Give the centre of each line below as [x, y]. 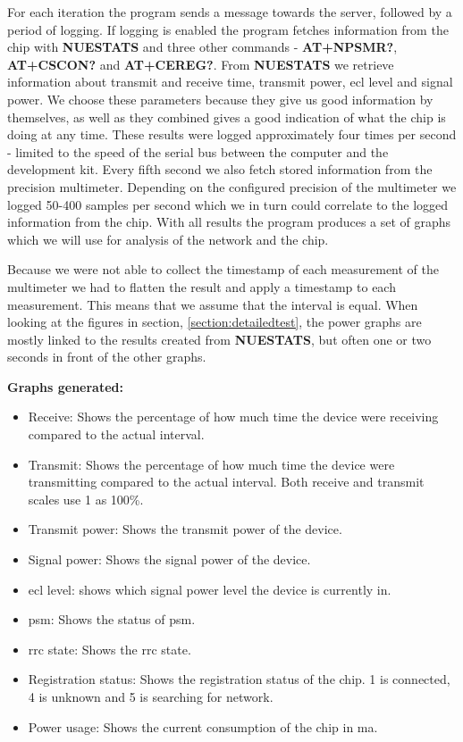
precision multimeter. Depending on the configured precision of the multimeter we [232, 186]
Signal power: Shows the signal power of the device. [169, 559]
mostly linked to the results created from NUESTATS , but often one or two [219, 339]
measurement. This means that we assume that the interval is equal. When [213, 304]
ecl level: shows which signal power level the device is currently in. [210, 589]
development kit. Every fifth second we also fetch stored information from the [220, 169]
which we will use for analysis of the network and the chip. [168, 239]
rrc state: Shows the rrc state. [109, 649]
